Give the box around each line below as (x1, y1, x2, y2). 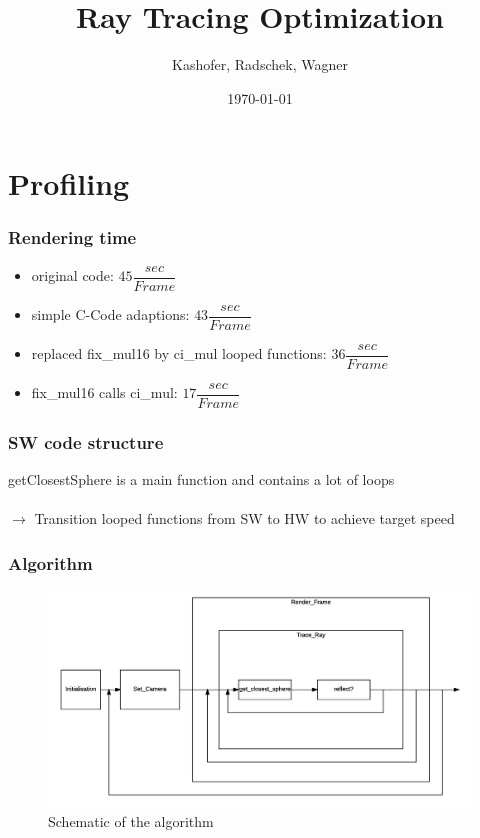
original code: (31, 265, 114, 286)
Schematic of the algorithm (48, 811, 214, 832)
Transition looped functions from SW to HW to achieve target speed (34, 508, 455, 529)
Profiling (8, 163, 130, 204)
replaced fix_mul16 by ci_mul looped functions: (31, 343, 327, 364)
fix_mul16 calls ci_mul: (31, 382, 178, 403)
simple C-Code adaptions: (31, 304, 190, 325)
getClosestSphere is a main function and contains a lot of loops (8, 469, 395, 490)
